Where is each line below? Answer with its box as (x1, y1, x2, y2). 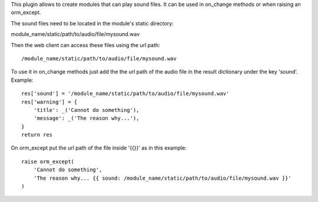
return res (21, 131, 53, 138)
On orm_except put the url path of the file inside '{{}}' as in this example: (11, 144, 187, 151)
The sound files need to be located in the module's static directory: (11, 19, 174, 27)
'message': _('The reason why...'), (33, 115, 140, 122)
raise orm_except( (21, 158, 75, 165)
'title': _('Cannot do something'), (33, 107, 140, 113)
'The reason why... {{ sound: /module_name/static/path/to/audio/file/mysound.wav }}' (33, 174, 291, 181)
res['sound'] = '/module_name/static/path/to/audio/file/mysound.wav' (21, 90, 230, 97)
